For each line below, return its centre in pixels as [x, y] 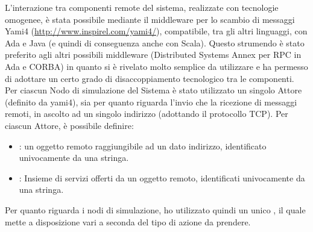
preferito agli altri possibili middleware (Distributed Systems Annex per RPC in [153, 55]
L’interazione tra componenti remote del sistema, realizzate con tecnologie [142, 7]
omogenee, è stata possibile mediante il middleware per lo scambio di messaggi [150, 19]
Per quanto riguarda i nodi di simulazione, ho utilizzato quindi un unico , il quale [155, 209]
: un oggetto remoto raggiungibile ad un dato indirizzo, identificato [143, 146]
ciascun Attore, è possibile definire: [69, 125]
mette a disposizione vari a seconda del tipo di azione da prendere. [128, 221]
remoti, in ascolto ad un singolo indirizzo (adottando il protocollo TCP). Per [147, 114]
